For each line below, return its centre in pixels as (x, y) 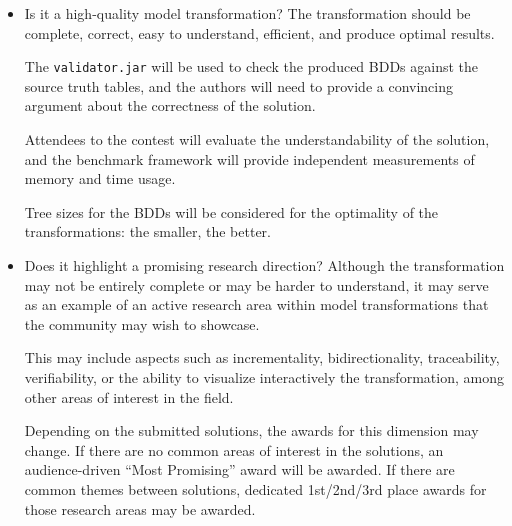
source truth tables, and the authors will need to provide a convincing (238, 85)
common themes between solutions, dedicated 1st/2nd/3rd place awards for (255, 488)
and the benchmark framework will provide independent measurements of (249, 158)
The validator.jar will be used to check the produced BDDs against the (251, 66)
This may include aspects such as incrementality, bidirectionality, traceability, (262, 357)
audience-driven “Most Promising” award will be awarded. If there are (239, 469)
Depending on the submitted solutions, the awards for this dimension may (251, 430)
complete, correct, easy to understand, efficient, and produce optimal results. (259, 32)
